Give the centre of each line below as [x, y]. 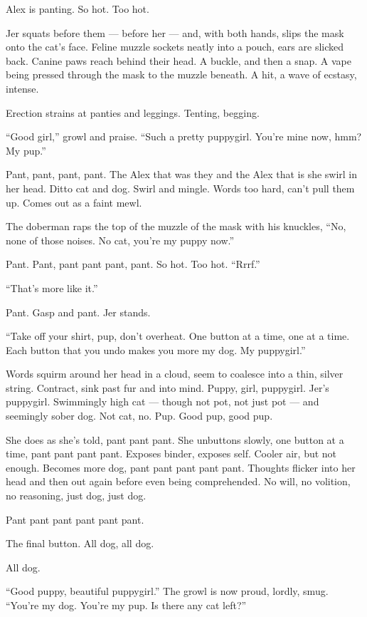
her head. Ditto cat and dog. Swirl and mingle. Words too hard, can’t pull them [180, 188]
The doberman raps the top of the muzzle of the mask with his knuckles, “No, [176, 226]
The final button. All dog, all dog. [80, 543]
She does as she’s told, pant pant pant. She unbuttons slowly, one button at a [175, 439]
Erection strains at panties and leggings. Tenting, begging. [133, 112]
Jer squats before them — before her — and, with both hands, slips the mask [175, 32]
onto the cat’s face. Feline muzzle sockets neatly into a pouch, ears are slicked [175, 47]
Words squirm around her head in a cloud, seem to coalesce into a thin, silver [175, 374]
